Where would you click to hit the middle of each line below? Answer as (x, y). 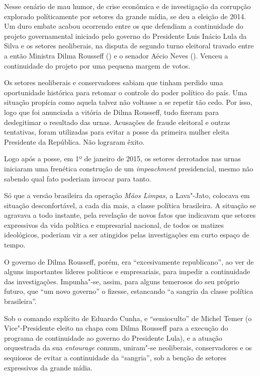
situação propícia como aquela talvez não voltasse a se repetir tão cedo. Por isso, (128, 102)
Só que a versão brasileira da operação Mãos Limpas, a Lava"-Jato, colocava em (127, 195)
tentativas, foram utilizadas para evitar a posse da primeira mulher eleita (117, 132)
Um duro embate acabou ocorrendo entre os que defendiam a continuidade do (124, 26)
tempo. (15, 245)
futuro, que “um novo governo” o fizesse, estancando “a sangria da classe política (129, 291)
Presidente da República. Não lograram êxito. (74, 141)
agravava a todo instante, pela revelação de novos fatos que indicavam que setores (130, 215)
